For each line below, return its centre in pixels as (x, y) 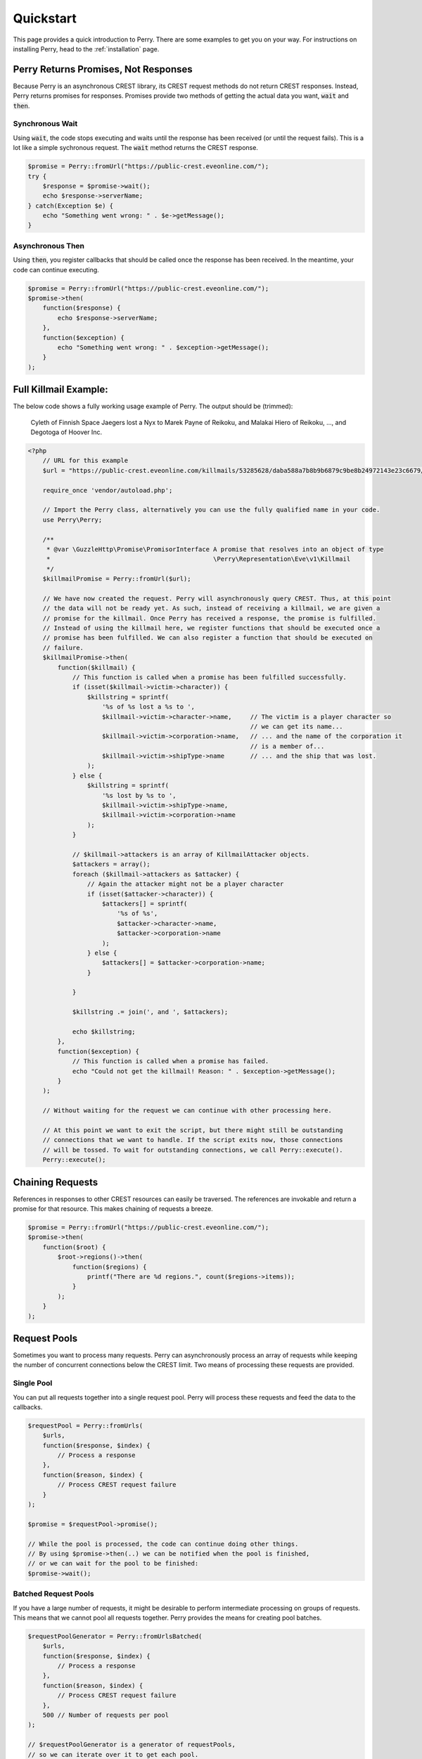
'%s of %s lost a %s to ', (148, 707)
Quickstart (45, 18)
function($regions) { (109, 1267)
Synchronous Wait (45, 124)
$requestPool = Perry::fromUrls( (85, 1425)
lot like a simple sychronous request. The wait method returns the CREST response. (135, 148)
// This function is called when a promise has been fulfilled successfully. (210, 677)
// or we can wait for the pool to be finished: (113, 1563)
